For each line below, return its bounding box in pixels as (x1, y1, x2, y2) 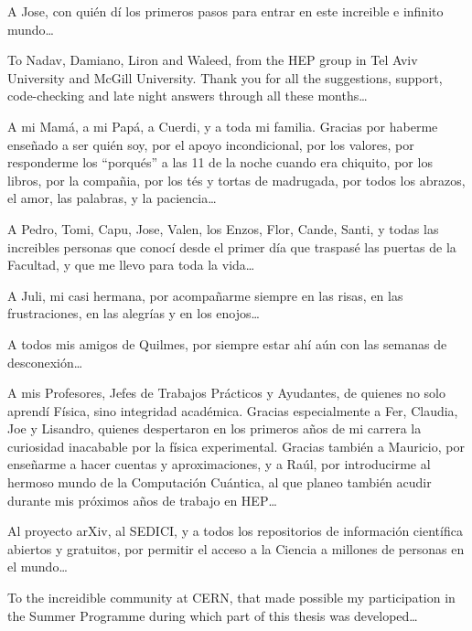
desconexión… (7, 352, 83, 371)
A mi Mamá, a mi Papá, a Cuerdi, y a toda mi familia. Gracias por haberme (7, 116, 438, 135)
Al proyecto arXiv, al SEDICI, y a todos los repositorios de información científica (7, 521, 463, 540)
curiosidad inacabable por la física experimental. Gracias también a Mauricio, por (7, 436, 465, 455)
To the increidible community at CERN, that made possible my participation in (7, 588, 456, 607)
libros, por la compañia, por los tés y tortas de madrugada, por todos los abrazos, (7, 170, 466, 189)
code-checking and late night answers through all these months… (7, 86, 368, 105)
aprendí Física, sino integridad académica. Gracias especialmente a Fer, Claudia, (7, 401, 458, 420)
